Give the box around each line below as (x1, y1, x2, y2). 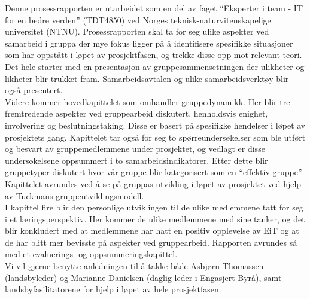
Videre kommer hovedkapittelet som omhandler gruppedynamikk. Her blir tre (5, 95, 290, 108)
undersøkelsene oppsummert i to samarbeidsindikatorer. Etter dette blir (5, 154, 268, 166)
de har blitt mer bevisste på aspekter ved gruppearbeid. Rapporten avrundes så (5, 236, 297, 248)
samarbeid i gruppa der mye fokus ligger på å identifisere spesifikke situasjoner (5, 36, 293, 49)
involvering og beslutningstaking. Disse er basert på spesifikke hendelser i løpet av (5, 118, 306, 131)
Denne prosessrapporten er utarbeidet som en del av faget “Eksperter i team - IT (5, 2, 303, 14)
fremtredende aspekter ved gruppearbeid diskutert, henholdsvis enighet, (5, 107, 268, 120)
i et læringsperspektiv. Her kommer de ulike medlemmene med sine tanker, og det (5, 212, 305, 225)
